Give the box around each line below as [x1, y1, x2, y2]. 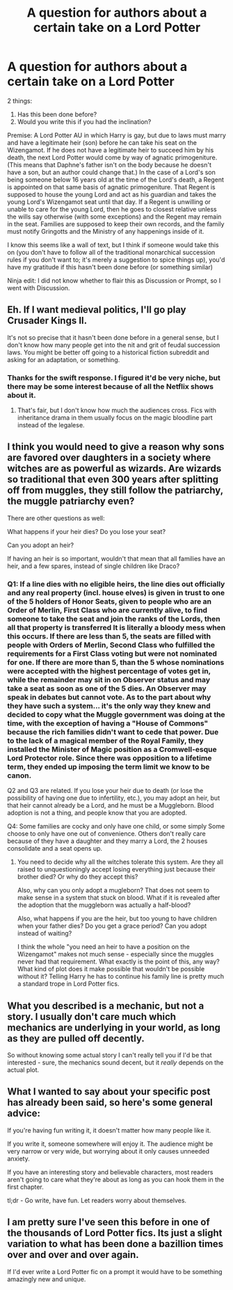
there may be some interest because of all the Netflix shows [7, 382, 214, 391]
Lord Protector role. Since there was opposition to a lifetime [7, 753, 212, 763]
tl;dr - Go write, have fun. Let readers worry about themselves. [7, 1196, 186, 1204]
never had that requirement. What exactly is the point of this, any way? [17, 957, 220, 966]
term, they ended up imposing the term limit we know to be [7, 762, 210, 771]
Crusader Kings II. [7, 315, 88, 327]
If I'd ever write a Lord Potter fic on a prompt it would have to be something [7, 1267, 223, 1275]
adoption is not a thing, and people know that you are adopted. [7, 809, 188, 817]
